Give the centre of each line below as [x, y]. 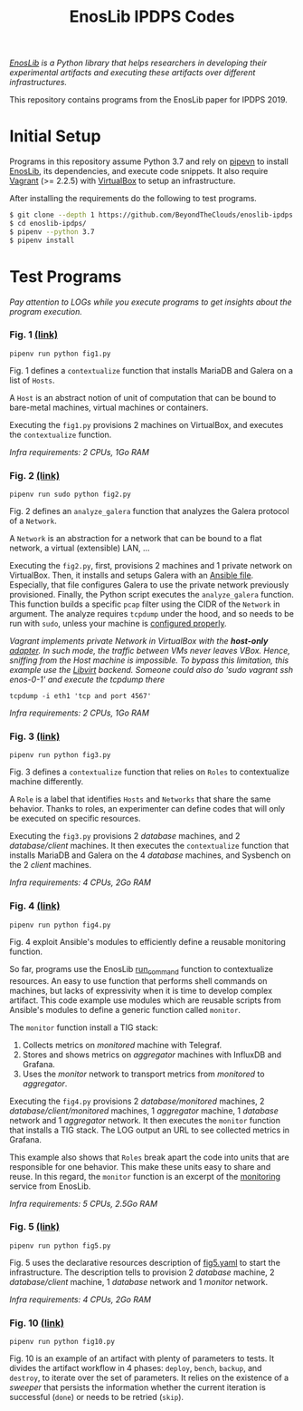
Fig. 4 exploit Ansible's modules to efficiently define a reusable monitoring [148, 941]
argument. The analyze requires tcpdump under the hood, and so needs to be [151, 614]
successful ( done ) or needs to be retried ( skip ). [96, 1397]
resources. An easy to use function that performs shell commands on [138, 980]
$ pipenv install [42, 240]
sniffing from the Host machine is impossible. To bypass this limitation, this [149, 660]
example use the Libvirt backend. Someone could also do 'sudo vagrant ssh [151, 670]
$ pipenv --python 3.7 [52, 232]
